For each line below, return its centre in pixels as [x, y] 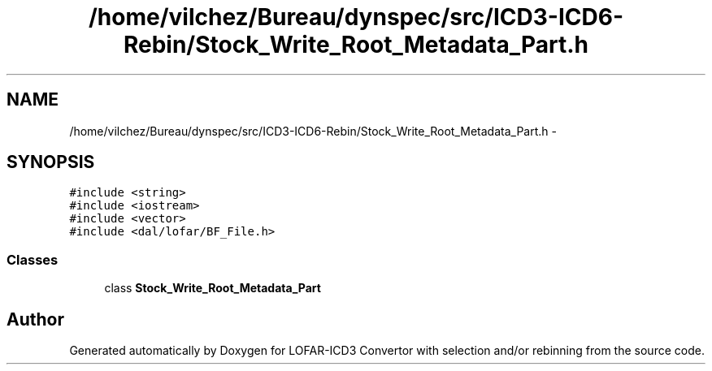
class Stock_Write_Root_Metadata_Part [213, 288]
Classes [33, 259]
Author [35, 319]
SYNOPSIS [51, 162]
